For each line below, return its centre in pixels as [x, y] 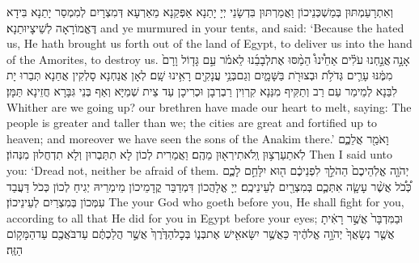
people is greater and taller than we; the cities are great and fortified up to [192, 123]
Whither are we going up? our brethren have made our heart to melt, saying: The [209, 106]
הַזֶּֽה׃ [15, 249]
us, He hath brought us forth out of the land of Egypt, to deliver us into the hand [209, 43]
